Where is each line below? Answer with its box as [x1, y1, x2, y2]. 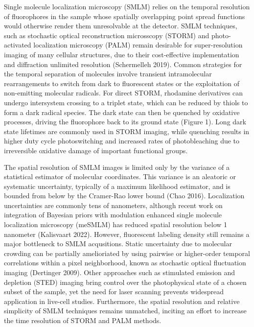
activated [4, 40, 31, 50]
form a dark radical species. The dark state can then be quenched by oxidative [4, 107, 240, 117]
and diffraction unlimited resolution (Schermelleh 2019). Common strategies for [4, 59, 242, 69]
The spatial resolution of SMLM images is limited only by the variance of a [4, 162, 230, 172]
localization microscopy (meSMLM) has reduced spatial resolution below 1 [4, 219, 228, 230]
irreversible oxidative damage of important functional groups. [4, 145, 188, 155]
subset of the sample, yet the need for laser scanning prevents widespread [4, 286, 224, 297]
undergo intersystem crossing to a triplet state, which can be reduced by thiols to [4, 97, 248, 107]
